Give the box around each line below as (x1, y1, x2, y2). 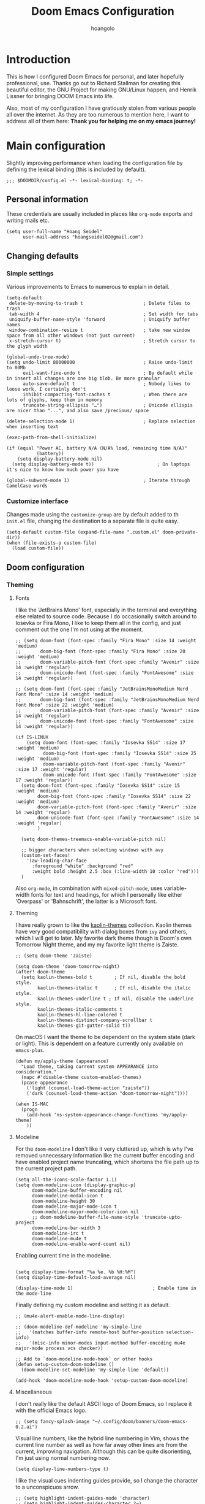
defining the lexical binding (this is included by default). (6, 166, 146, 173)
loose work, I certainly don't (6, 386, 86, 393)
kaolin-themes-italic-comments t (37, 1007, 122, 1013)
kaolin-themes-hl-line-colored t (37, 1012, 122, 1018)
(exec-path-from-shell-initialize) (6, 434, 97, 441)
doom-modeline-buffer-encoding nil (31, 1187, 122, 1194)
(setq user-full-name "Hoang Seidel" (6, 229, 103, 235)
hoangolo (91, 25, 115, 32)
